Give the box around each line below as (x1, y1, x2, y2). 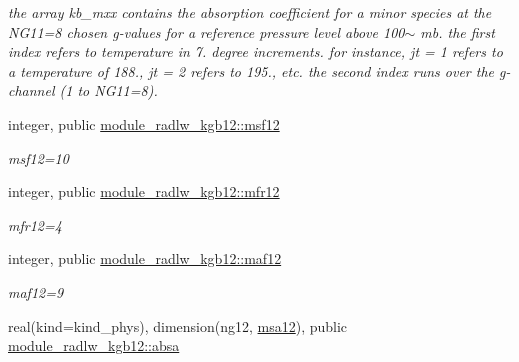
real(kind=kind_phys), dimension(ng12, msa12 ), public (8, 315, 348, 336)
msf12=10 (8, 147, 69, 168)
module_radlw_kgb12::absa (8, 335, 180, 356)
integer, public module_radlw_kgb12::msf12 (8, 113, 280, 134)
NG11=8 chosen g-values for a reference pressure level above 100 (8, 21, 405, 42)
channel (8, 80, 55, 101)
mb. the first (420, 21, 495, 42)
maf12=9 (8, 281, 64, 302)
